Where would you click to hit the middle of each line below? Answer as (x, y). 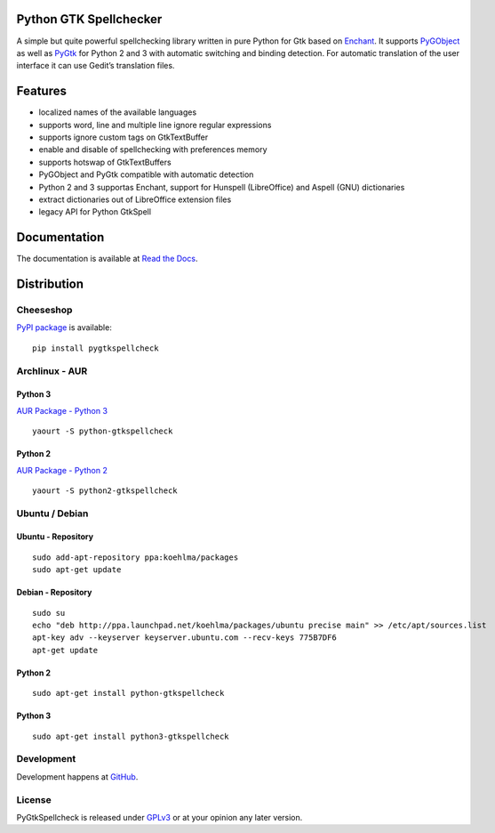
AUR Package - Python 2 (62, 470)
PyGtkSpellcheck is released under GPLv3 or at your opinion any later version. (160, 817)
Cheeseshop (44, 310)
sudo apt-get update (77, 570)
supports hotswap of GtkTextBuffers (105, 162)
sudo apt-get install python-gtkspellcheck (128, 693)
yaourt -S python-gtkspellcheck (103, 431)
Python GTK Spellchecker (89, 19)
